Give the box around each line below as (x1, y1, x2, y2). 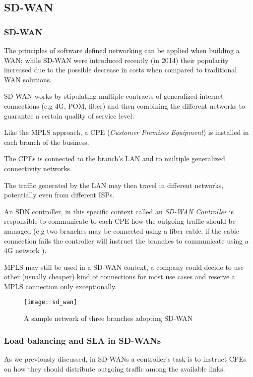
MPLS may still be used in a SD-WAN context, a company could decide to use (4, 261, 244, 272)
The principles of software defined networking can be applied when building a (4, 45, 240, 55)
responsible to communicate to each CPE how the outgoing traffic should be (4, 216, 236, 226)
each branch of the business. (4, 136, 89, 147)
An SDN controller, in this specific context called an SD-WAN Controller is (4, 206, 234, 216)
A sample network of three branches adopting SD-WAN (24, 313, 193, 323)
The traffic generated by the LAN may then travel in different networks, (4, 180, 224, 190)
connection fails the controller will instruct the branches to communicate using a (4, 235, 249, 246)
